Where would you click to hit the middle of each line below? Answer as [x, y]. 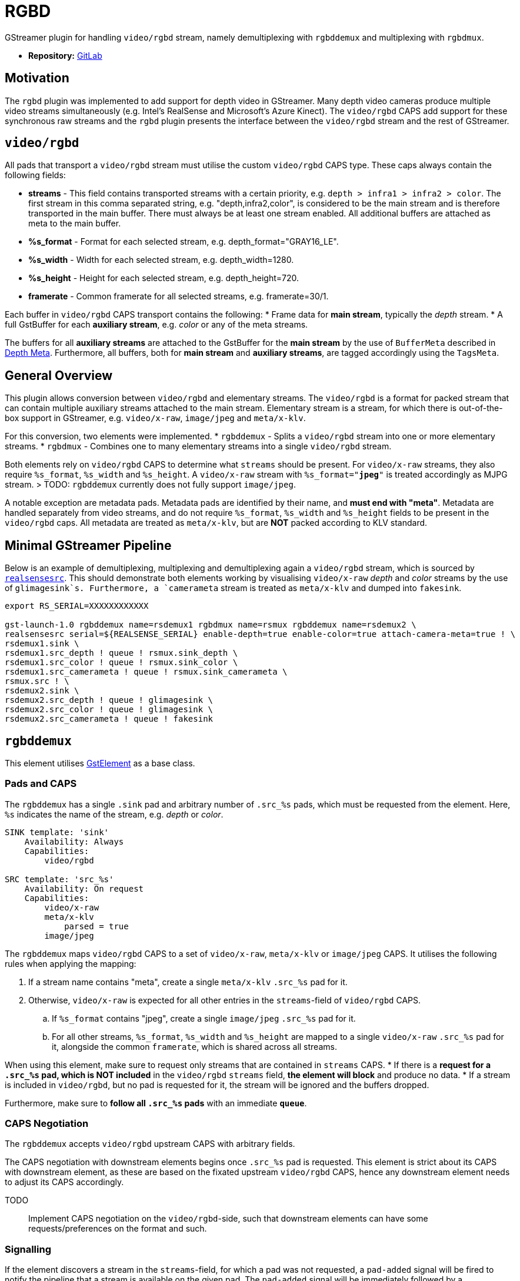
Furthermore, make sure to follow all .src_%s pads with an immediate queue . [156, 1103]
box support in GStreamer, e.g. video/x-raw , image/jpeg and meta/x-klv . [155, 418]
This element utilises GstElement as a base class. [100, 763]
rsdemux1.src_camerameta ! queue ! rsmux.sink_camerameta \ [146, 672]
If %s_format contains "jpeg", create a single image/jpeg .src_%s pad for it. [204, 1018]
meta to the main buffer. [75, 223]
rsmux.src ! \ [37, 681]
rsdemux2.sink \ [42, 691]
